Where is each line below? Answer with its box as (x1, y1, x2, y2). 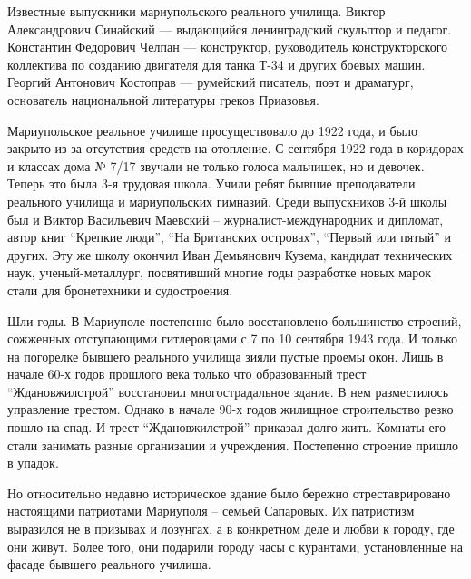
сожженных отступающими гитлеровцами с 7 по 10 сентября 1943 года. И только (7, 329, 458, 348)
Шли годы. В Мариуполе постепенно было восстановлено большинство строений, (7, 311, 462, 330)
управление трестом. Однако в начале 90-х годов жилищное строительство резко (7, 400, 454, 419)
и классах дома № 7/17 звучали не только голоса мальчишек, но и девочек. (7, 156, 425, 175)
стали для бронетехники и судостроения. (7, 280, 233, 299)
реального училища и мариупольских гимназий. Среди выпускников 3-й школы (7, 191, 447, 210)
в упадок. (7, 453, 59, 472)
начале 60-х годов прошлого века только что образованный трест (7, 364, 367, 383)
